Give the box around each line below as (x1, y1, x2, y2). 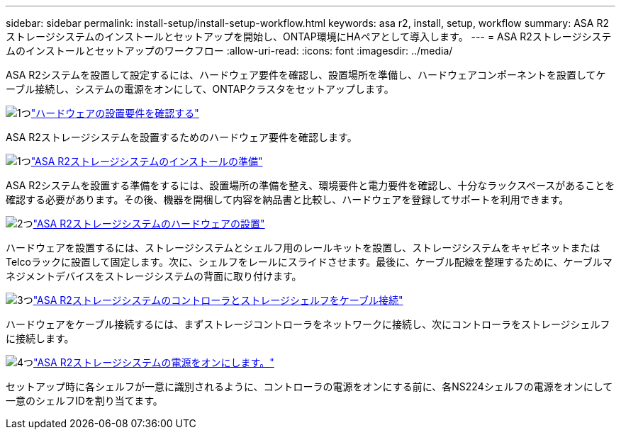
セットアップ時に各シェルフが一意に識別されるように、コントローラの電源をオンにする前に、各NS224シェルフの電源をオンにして (6, 380, 613, 392)
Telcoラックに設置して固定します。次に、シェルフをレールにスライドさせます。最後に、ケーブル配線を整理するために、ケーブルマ (6, 256, 612, 268)
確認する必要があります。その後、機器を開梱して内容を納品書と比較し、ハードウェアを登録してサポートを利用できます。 (6, 193, 569, 205)
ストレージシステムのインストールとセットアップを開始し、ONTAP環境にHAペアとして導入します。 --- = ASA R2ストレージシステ (6, 30, 612, 43)
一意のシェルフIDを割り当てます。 (6, 395, 163, 407)
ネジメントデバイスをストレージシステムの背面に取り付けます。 (6, 270, 302, 282)
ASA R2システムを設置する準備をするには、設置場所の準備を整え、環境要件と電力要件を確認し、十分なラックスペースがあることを (6, 179, 615, 191)
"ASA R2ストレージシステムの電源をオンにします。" (33, 356, 274, 368)
